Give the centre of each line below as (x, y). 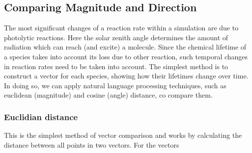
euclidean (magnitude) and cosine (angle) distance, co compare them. (108, 95)
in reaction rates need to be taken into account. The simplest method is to (116, 66)
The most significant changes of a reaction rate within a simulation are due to (121, 28)
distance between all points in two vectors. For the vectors (92, 144)
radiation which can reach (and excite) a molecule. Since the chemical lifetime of (125, 47)
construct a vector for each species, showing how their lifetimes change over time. (126, 76)
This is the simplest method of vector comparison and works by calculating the (123, 135)
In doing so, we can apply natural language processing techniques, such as (115, 85)
